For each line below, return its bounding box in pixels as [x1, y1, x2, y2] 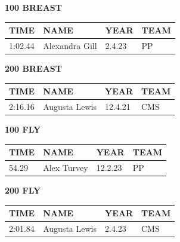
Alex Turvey [43, 161, 88, 173]
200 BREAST [5, 62, 62, 75]
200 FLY [5, 184, 41, 197]
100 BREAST [5, 1, 62, 13]
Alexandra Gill [43, 39, 97, 51]
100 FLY [5, 123, 41, 136]
